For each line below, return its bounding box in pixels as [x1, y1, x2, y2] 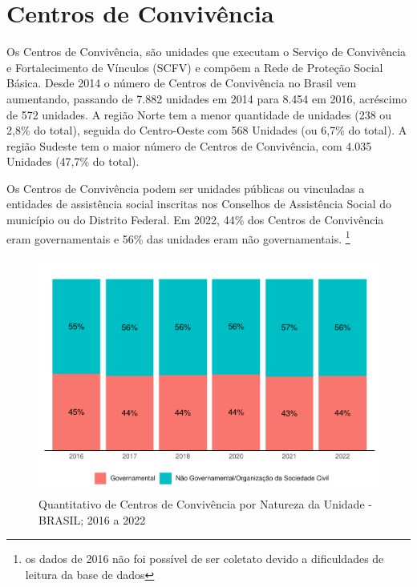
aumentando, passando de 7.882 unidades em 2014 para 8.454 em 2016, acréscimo [6, 90, 407, 107]
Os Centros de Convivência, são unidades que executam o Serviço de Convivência [6, 43, 407, 60]
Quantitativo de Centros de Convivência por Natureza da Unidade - [38, 496, 372, 513]
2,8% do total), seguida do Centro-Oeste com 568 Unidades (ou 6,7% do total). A [6, 122, 407, 139]
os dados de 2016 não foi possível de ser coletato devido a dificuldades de [25, 550, 384, 567]
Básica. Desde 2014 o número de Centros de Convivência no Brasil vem [6, 74, 357, 91]
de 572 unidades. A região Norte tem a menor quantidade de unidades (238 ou [6, 106, 392, 123]
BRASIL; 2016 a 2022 [38, 511, 146, 528]
